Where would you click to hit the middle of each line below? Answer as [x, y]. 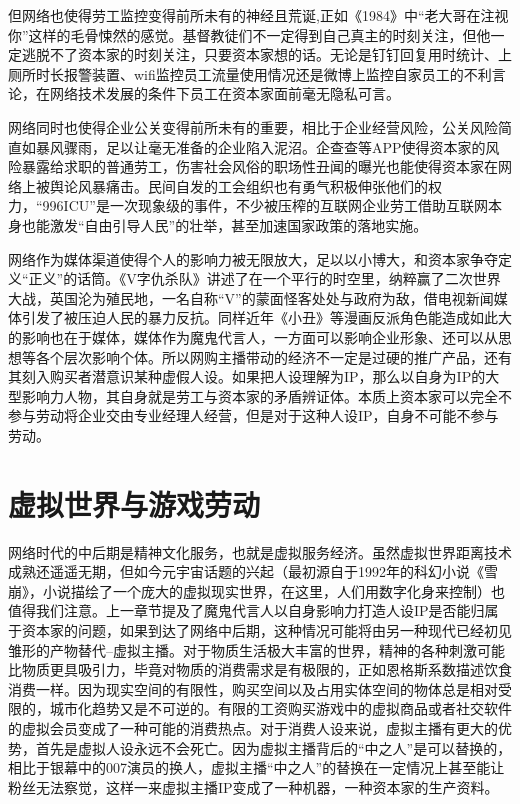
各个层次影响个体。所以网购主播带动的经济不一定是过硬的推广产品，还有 [273, 356]
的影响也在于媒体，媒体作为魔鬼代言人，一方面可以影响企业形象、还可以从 [253, 336]
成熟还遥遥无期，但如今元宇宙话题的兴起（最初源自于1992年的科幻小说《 [246, 571]
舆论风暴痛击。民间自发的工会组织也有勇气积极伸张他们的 [238, 185]
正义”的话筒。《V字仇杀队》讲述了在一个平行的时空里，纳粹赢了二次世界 [264, 278]
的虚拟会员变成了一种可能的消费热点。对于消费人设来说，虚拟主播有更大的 [253, 727]
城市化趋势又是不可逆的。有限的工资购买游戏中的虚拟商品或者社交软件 [280, 708]
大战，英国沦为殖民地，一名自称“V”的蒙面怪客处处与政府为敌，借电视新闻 [251, 297]
